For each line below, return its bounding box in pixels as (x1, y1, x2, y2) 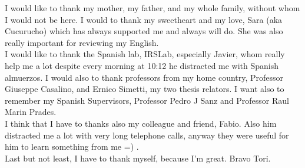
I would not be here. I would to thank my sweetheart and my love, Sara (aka (5, 13, 283, 25)
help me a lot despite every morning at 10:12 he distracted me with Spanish (5, 59, 279, 71)
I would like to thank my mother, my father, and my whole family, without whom (5, 2, 300, 14)
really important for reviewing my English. (5, 36, 159, 48)
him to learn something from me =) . (5, 140, 139, 153)
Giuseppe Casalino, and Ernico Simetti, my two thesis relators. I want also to (5, 83, 284, 95)
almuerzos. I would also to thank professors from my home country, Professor (5, 71, 284, 83)
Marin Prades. (5, 106, 57, 118)
